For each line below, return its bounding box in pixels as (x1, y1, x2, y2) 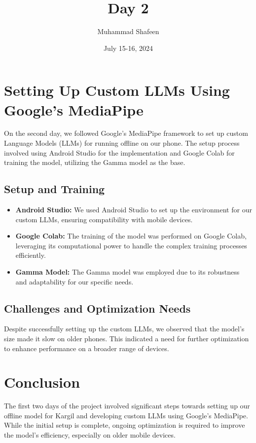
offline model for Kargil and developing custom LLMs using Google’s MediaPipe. (4, 410, 248, 420)
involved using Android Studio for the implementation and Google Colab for (4, 147, 235, 158)
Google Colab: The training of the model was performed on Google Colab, (15, 231, 247, 241)
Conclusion (4, 372, 80, 392)
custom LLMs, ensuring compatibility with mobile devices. (15, 214, 193, 224)
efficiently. (15, 250, 46, 260)
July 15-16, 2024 (103, 42, 153, 53)
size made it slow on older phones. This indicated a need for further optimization (4, 333, 249, 343)
